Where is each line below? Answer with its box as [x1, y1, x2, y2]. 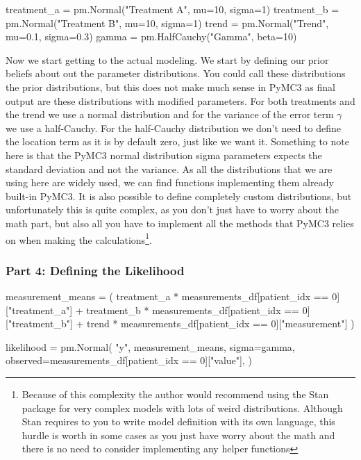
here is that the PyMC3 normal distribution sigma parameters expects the [6, 147, 322, 162]
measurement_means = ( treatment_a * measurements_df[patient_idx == [6, 288, 329, 303]
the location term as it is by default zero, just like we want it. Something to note [6, 134, 349, 149]
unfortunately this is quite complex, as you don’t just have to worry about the [6, 202, 339, 217]
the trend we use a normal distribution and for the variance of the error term [6, 107, 334, 122]
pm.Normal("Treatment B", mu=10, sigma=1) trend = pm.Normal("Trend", [6, 15, 329, 30]
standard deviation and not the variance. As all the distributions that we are [6, 161, 333, 176]
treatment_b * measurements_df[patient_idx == [86, 302, 299, 317]
